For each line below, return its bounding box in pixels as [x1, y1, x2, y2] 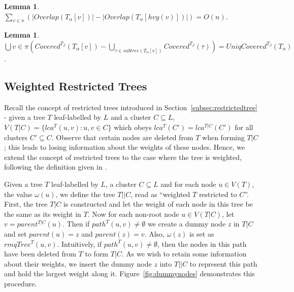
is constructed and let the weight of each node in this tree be [63, 199, 253, 209]
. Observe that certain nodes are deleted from [51, 132, 193, 142]
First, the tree [4, 199, 48, 209]
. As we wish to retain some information [121, 248, 247, 259]
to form [85, 248, 109, 259]
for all [235, 121, 253, 132]
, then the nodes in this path [157, 238, 247, 249]
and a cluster [110, 112, 151, 122]
